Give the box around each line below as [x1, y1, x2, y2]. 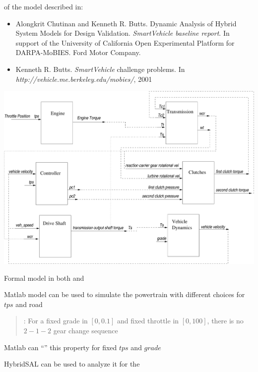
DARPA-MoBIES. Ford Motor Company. [15, 47, 141, 58]
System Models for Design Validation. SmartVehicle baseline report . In [15, 28, 230, 38]
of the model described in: [4, 1, 83, 11]
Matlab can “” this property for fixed [4, 342, 117, 352]
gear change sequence [53, 325, 118, 335]
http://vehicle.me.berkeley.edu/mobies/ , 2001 [15, 73, 152, 84]
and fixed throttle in [117, 315, 179, 326]
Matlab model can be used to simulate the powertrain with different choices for [4, 289, 245, 300]
